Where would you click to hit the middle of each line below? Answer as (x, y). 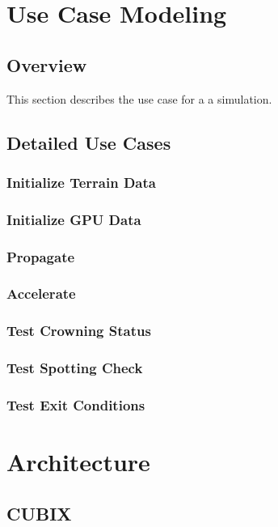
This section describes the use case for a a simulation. (139, 98)
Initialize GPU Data (74, 219)
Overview (47, 64)
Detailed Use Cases (89, 142)
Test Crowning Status (79, 331)
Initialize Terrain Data (81, 182)
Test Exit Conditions (76, 404)
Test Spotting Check (75, 368)
